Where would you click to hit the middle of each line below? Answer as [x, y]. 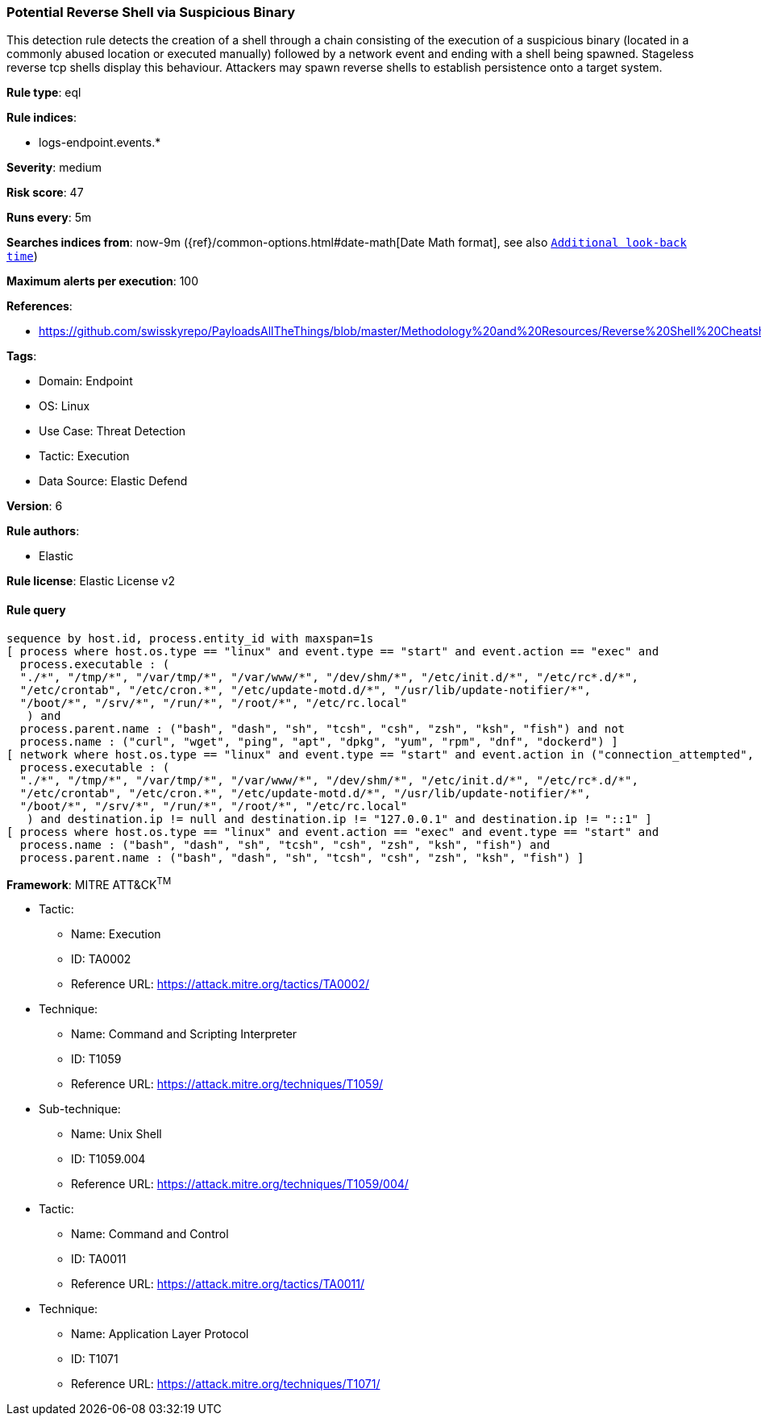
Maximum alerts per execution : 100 [103, 281]
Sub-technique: [80, 1109]
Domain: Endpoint [86, 381]
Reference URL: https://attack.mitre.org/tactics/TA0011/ [218, 1284]
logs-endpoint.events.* [100, 143]
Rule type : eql [44, 93]
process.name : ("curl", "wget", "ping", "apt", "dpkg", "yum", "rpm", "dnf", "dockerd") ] [319, 741]
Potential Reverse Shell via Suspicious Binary [151, 12]
